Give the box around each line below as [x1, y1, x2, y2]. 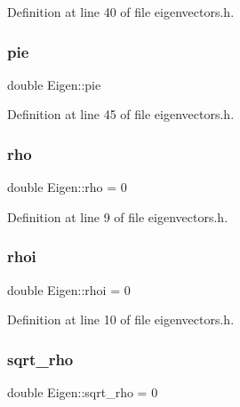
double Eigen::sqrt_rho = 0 [7, 383, 158, 402]
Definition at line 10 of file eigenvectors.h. [7, 310, 235, 329]
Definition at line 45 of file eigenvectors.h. [7, 105, 235, 124]
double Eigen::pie [7, 75, 101, 93]
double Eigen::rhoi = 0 [7, 280, 131, 299]
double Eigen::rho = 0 [7, 178, 127, 196]
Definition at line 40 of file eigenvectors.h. [7, 3, 235, 20]
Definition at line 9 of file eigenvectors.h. [7, 207, 228, 226]
